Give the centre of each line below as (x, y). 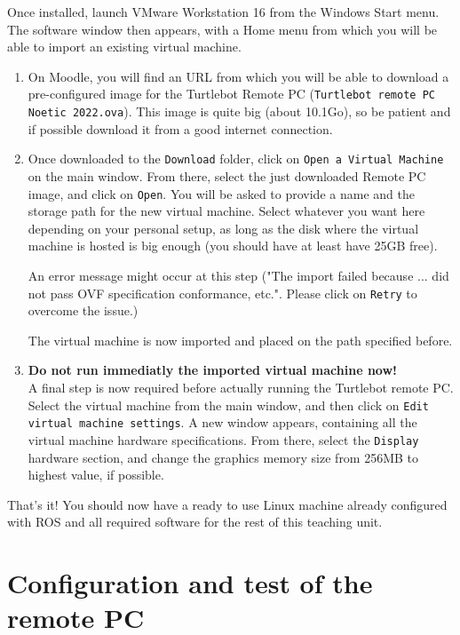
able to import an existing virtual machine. (124, 47)
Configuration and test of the (190, 583)
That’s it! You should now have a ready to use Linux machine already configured (227, 504)
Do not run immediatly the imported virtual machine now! (212, 370)
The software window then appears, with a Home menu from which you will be (222, 29)
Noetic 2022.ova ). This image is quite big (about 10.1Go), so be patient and (239, 111)
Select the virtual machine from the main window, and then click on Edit (228, 405)
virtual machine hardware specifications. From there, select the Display (223, 439)
